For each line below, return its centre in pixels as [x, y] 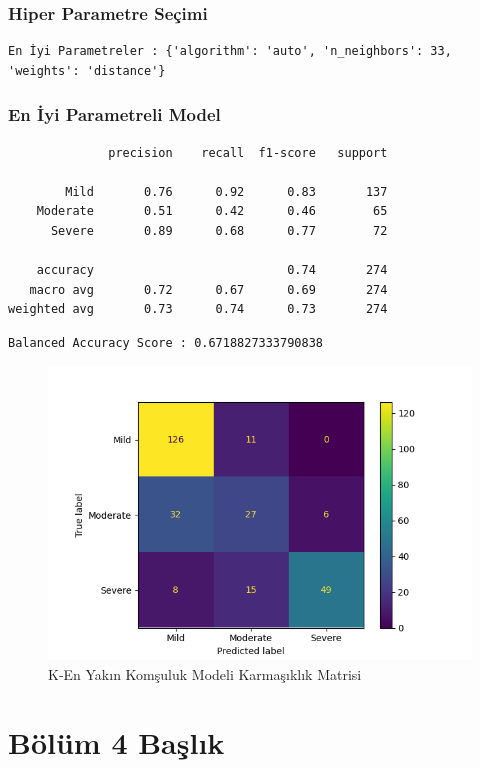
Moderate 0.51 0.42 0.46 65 [212, 211]
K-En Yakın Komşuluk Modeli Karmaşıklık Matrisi [205, 673]
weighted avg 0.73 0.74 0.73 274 [198, 309]
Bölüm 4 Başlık [116, 742]
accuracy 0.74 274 [212, 270]
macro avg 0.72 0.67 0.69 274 [208, 289]
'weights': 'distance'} [87, 70]
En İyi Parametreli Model [114, 114]
